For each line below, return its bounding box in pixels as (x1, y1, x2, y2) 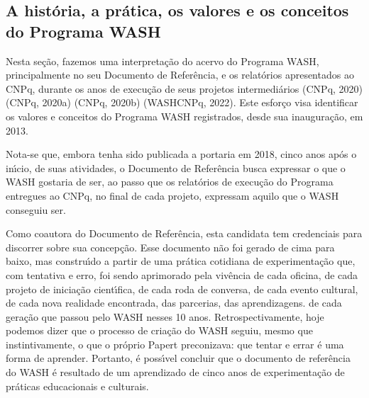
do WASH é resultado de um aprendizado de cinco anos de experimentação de (6, 365, 345, 380)
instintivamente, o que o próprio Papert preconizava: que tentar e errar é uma (6, 336, 344, 351)
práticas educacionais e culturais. (6, 378, 149, 393)
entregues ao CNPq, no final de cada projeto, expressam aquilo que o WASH (6, 188, 339, 203)
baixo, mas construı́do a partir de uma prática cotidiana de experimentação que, (6, 254, 356, 268)
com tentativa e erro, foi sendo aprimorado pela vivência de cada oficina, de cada (6, 267, 358, 282)
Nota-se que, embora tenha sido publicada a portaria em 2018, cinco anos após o (6, 147, 357, 161)
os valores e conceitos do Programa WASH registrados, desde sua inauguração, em (6, 108, 363, 123)
